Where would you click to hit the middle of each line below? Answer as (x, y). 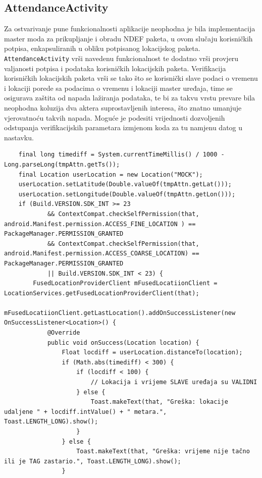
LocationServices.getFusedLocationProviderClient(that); (102, 293)
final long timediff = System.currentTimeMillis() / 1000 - (121, 155)
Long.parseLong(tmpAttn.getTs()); (62, 164)
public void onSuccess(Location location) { (123, 342)
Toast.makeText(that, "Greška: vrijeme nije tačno (163, 452)
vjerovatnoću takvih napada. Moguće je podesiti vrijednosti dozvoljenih (115, 117)
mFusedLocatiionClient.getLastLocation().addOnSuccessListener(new (120, 313)
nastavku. (19, 137)
